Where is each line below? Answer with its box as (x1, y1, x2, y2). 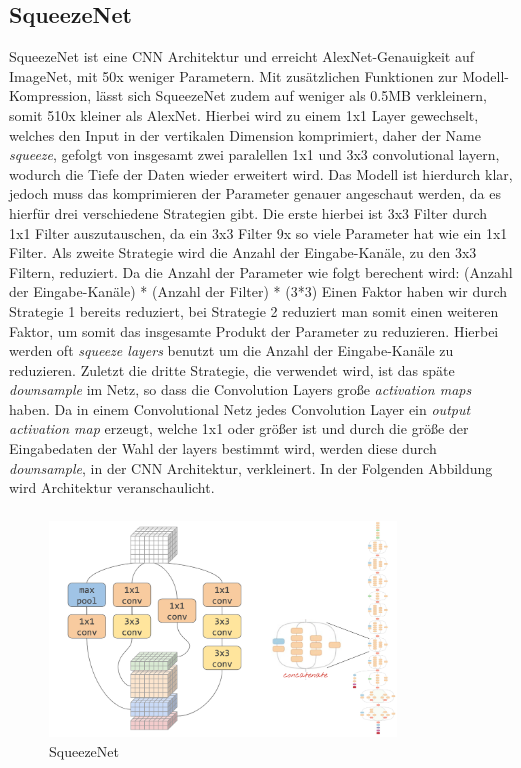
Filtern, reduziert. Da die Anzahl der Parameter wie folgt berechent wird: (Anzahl (9, 261, 513, 282)
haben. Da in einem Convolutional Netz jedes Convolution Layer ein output (9, 398, 471, 419)
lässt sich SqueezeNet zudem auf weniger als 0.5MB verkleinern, (95, 85, 487, 106)
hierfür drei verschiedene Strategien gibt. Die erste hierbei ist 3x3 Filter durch (9, 202, 488, 223)
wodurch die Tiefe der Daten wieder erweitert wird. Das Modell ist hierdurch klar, (9, 163, 513, 184)
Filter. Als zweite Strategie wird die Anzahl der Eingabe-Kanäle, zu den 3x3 (9, 242, 477, 263)
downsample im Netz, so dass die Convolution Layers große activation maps (9, 379, 472, 400)
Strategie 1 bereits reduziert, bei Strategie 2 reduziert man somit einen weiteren (9, 300, 499, 321)
